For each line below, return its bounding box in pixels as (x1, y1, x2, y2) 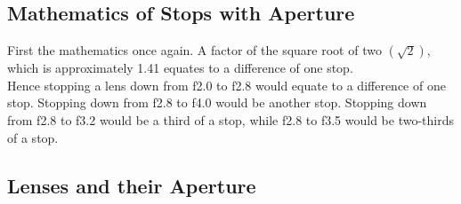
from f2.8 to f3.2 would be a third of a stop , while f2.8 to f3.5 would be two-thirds (7, 110, 454, 129)
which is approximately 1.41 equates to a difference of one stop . (7, 59, 353, 77)
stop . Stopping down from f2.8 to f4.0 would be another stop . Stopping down (7, 93, 427, 112)
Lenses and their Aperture (7, 171, 256, 199)
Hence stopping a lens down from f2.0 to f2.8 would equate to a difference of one (7, 75, 446, 94)
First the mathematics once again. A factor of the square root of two (7, 41, 382, 59)
